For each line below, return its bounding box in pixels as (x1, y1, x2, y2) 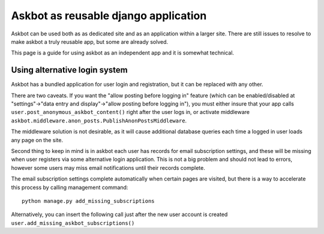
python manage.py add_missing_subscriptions (22, 197, 155, 204)
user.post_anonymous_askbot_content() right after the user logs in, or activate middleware (11, 109, 250, 116)
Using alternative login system (11, 65, 128, 75)
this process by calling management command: (11, 184, 128, 191)
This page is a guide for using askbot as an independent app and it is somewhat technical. (11, 49, 234, 56)
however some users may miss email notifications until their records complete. (11, 164, 205, 171)
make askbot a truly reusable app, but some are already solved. (11, 38, 168, 45)
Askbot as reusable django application (11, 9, 207, 22)
